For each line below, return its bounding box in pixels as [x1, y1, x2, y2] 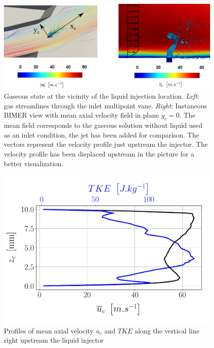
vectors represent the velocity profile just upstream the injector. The [4, 139, 208, 149]
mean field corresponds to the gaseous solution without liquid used [4, 120, 203, 130]
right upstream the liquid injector [4, 335, 104, 345]
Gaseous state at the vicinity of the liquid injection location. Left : [4, 91, 199, 101]
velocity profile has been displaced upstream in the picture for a [4, 148, 195, 158]
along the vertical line [134, 325, 200, 335]
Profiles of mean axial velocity [4, 325, 94, 335]
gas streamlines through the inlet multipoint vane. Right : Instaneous [4, 100, 207, 110]
